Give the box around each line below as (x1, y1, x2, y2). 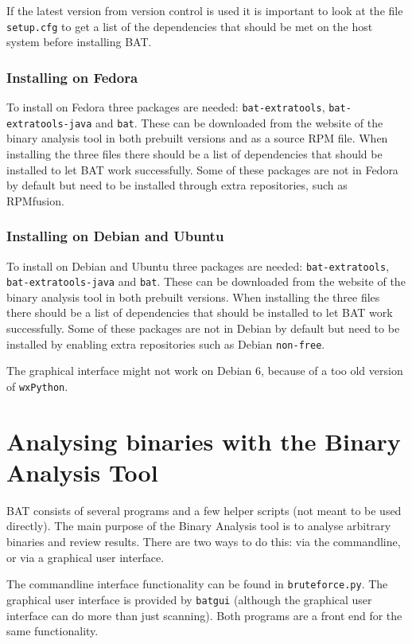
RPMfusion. (6, 192, 64, 209)
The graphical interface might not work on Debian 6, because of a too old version (6, 362, 403, 379)
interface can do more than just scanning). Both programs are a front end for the (6, 607, 402, 623)
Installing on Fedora (6, 67, 138, 87)
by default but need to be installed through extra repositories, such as (6, 177, 348, 193)
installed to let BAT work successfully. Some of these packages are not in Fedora (6, 161, 398, 178)
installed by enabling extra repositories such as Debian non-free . (6, 335, 325, 352)
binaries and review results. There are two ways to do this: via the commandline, (6, 533, 401, 550)
